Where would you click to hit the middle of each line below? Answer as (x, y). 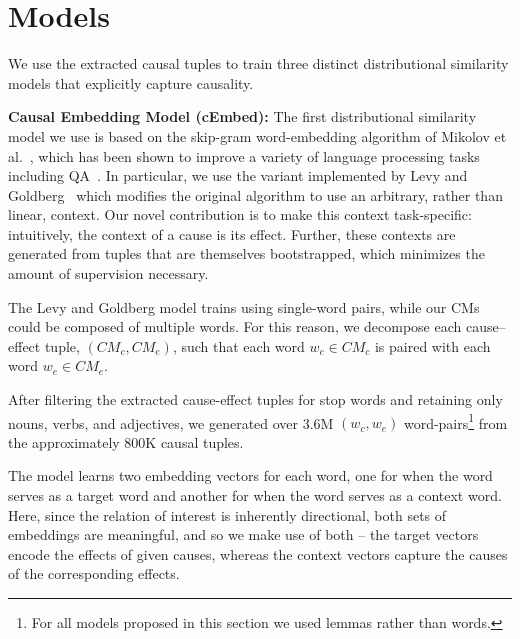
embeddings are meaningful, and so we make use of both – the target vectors (243, 534)
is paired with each (432, 345)
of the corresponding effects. (94, 573)
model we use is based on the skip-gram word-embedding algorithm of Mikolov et (257, 135)
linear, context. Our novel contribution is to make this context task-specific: (240, 214)
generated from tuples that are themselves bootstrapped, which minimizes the (246, 253)
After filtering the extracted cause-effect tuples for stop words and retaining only (255, 399)
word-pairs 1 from (455, 421)
